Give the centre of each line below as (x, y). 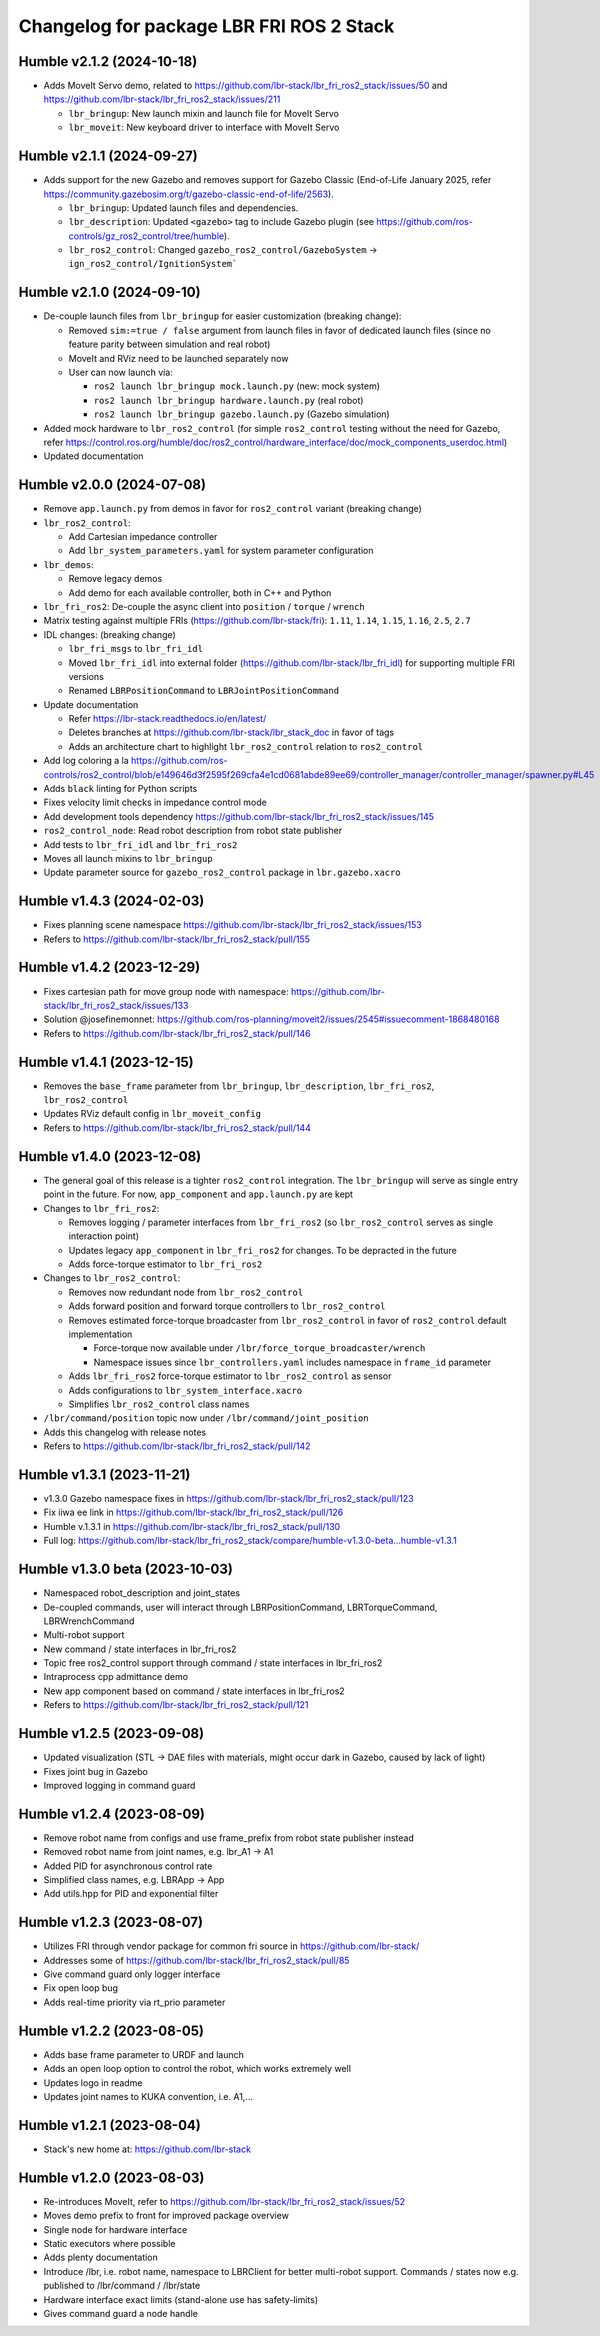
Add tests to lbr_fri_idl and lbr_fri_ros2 (140, 844)
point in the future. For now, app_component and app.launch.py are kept (198, 1194)
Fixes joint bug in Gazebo (96, 1771)
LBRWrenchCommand (89, 1621)
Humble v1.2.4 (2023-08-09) (111, 1813)
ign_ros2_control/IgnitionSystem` (153, 264)
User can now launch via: (121, 372)
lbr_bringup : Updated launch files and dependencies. (183, 207)
